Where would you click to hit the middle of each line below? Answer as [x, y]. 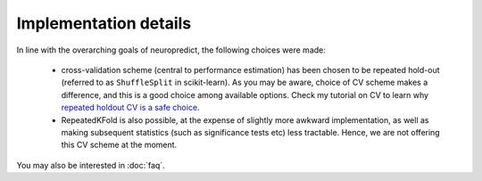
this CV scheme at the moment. [119, 145]
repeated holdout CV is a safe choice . [130, 108]
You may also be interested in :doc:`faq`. [91, 165]
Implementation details [104, 23]
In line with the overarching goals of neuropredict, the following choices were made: [171, 50]
